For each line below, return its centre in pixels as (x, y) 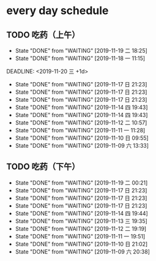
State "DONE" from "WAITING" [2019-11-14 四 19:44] (81, 213)
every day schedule (58, 11)
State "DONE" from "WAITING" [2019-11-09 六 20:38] (82, 251)
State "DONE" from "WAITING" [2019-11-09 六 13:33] (82, 146)
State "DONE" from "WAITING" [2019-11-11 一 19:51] (80, 236)
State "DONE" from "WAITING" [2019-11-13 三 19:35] (81, 221)
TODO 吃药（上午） (43, 35)
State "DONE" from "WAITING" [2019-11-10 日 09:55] (82, 138)
